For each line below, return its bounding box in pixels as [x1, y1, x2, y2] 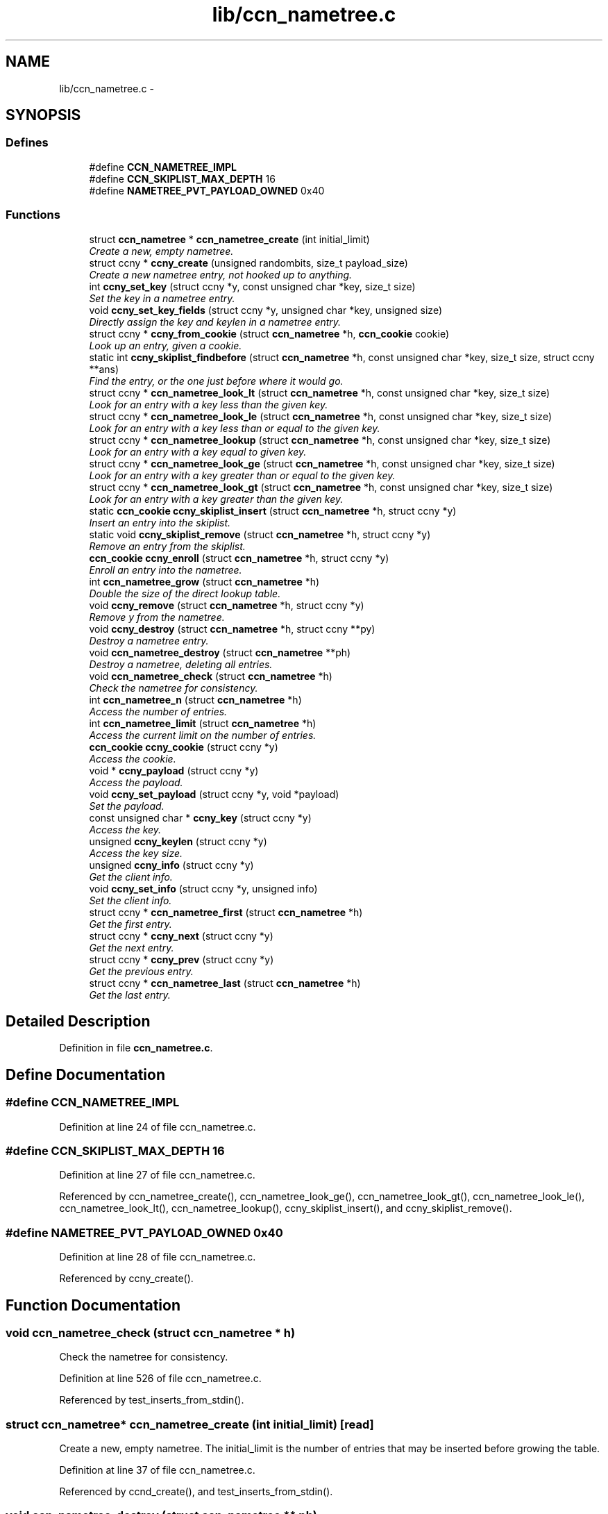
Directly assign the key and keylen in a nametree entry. [89, 315, 341, 328]
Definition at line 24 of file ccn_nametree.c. [59, 1120, 256, 1133]
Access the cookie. [89, 752, 176, 765]
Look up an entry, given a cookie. [89, 339, 242, 351]
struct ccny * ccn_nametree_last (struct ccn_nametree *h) [89, 976, 361, 989]
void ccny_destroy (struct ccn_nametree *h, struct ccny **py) [89, 622, 375, 635]
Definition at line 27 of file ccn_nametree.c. [59, 1169, 255, 1181]
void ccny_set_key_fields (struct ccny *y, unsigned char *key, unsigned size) [89, 303, 442, 316]
